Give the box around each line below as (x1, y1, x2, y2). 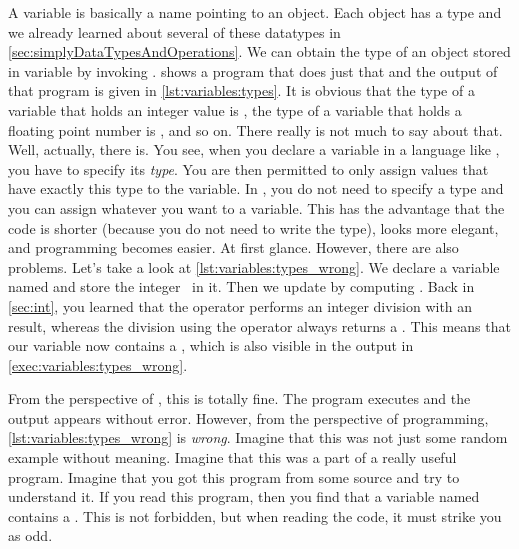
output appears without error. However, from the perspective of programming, (8, 407, 489, 428)
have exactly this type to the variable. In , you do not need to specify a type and (8, 178, 504, 199)
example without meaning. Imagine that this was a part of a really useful (8, 447, 457, 468)
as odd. (8, 525, 53, 546)
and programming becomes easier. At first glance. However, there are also (8, 237, 459, 258)
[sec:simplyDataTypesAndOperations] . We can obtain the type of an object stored (8, 41, 511, 62)
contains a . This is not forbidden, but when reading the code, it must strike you (8, 505, 502, 526)
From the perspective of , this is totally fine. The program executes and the (8, 388, 471, 409)
